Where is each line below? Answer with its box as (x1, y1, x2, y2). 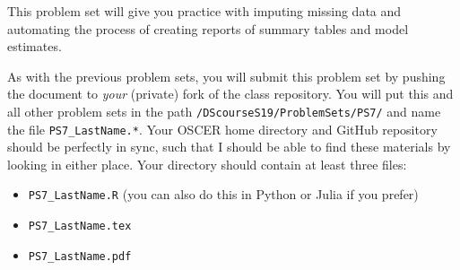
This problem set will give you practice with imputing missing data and (7, 2, 402, 20)
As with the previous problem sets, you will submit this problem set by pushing (7, 66, 446, 85)
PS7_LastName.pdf (28, 249, 132, 263)
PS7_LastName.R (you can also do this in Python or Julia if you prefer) (28, 185, 419, 204)
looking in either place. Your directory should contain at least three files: (7, 154, 407, 173)
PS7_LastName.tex (28, 220, 132, 233)
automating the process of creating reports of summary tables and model (7, 19, 409, 38)
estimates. (7, 37, 62, 56)
